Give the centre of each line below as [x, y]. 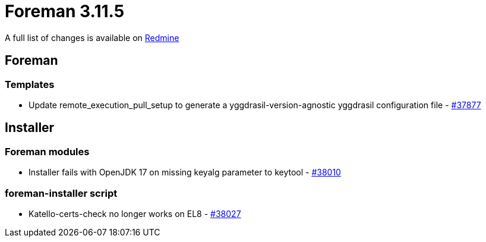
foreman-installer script [61, 193]
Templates [30, 84]
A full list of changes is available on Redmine [92, 37]
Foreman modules [47, 151]
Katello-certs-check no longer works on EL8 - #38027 [135, 213]
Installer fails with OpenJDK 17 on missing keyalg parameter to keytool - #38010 [185, 172]
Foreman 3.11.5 [65, 11]
